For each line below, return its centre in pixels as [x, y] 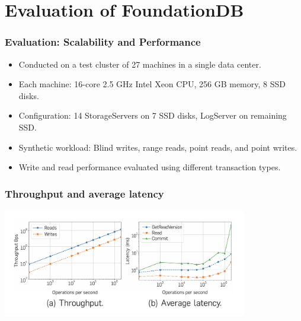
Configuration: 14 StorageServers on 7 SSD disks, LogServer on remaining [153, 115]
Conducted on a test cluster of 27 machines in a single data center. [140, 64]
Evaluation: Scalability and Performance [103, 42]
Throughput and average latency [84, 193]
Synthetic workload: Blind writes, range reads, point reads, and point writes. [158, 147]
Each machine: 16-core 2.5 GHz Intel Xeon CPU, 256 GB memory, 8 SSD [152, 84]
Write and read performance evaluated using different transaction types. [150, 167]
